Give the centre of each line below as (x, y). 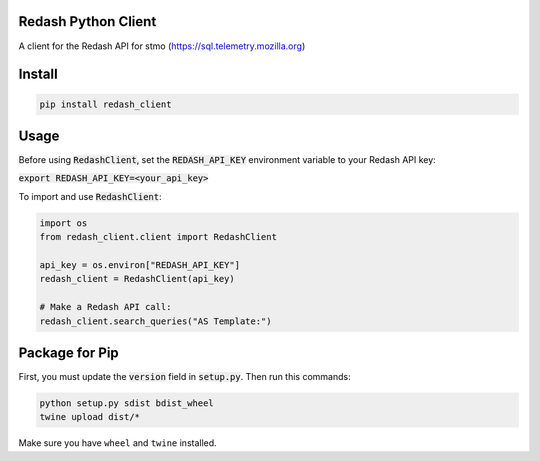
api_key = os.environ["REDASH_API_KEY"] (139, 264)
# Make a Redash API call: (105, 307)
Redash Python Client (87, 21)
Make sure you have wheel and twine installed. (117, 443)
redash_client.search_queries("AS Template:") (155, 321)
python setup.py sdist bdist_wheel (126, 403)
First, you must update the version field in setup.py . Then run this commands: (184, 377)
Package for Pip (68, 352)
